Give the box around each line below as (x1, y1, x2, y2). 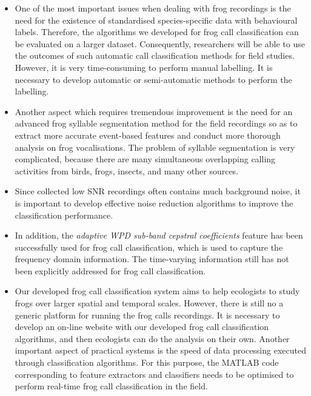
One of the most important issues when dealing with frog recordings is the (15, 2, 291, 14)
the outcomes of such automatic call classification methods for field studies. (15, 49, 295, 62)
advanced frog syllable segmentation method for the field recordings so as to (15, 117, 298, 130)
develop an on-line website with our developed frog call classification (15, 320, 269, 333)
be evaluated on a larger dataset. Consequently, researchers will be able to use (15, 37, 305, 50)
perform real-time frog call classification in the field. (15, 380, 208, 392)
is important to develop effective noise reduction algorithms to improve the (15, 196, 293, 209)
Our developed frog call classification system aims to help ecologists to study (15, 285, 300, 297)
